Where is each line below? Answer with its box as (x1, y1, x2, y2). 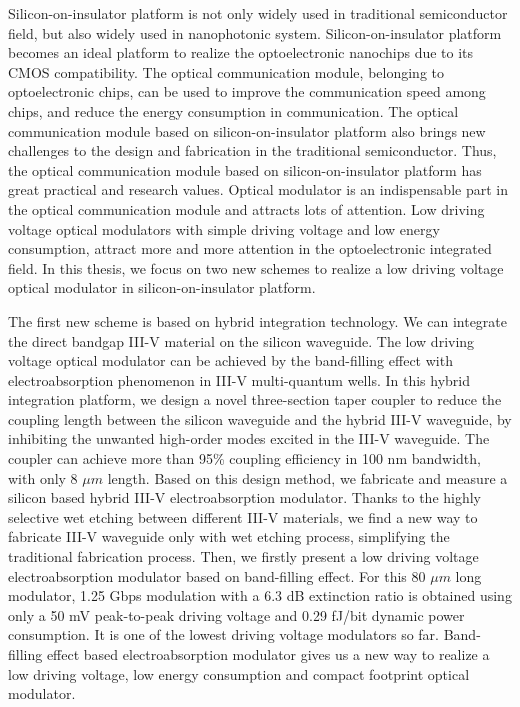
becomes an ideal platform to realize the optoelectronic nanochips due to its (8, 42, 474, 63)
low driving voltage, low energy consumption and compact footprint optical (8, 663, 470, 684)
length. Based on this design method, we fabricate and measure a (107, 467, 508, 488)
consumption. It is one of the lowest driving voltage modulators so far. (8, 624, 440, 645)
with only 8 (8, 467, 78, 488)
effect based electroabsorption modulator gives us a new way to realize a (46, 644, 490, 664)
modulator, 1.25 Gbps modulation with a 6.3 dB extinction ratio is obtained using (8, 585, 512, 606)
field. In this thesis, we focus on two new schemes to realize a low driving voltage (8, 257, 504, 278)
